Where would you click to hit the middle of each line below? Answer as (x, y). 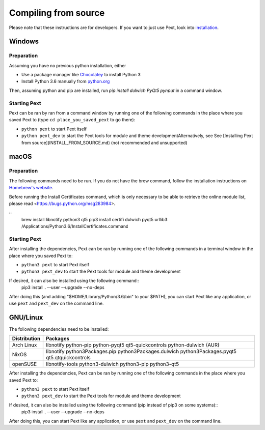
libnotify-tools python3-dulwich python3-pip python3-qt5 (112, 364)
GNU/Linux (26, 317)
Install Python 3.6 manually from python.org (66, 82)
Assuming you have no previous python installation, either (67, 65)
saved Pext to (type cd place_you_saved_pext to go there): (72, 120)
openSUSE (24, 364)
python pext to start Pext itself (54, 129)
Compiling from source (57, 13)
